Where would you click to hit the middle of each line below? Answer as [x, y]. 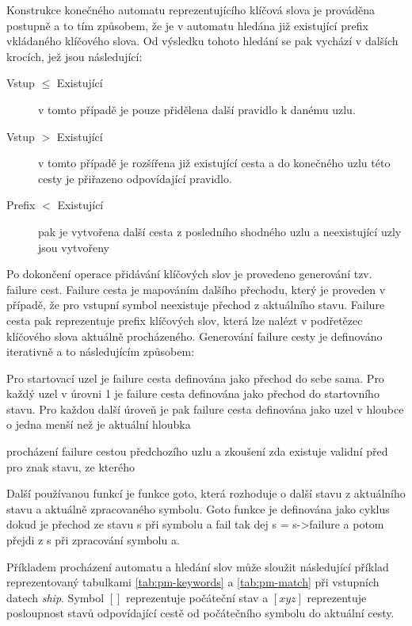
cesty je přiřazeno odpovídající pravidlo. [135, 178]
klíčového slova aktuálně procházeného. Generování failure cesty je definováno [195, 336]
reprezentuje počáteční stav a [197, 597]
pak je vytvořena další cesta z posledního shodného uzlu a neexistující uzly [220, 231]
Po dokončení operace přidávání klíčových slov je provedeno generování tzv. [189, 274]
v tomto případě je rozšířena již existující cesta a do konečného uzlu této [214, 163]
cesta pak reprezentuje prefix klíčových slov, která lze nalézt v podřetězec [185, 320]
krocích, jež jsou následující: [74, 56]
